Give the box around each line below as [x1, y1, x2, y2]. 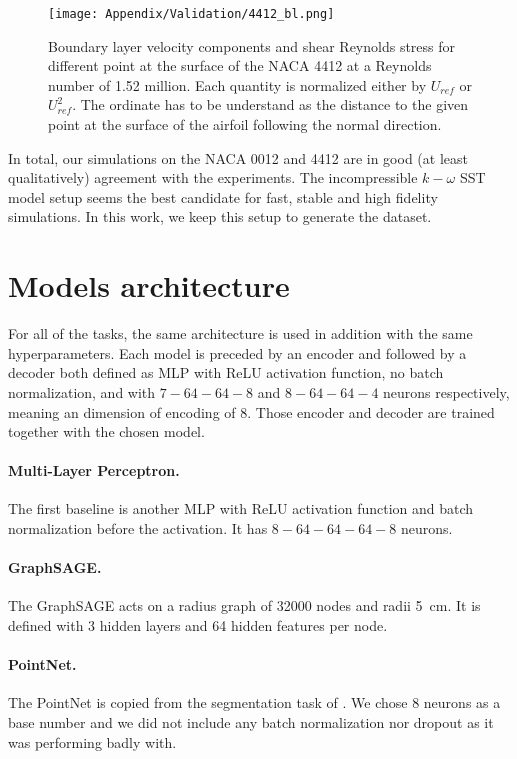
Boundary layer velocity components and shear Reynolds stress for [48, 35, 456, 56]
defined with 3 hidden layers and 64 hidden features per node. [8, 615, 388, 636]
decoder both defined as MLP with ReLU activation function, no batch [8, 362, 444, 383]
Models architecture [8, 265, 290, 306]
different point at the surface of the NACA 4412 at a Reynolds [48, 55, 432, 76]
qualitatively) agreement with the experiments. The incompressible [8, 167, 418, 188]
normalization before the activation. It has [8, 518, 268, 539]
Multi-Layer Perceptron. [8, 460, 180, 481]
